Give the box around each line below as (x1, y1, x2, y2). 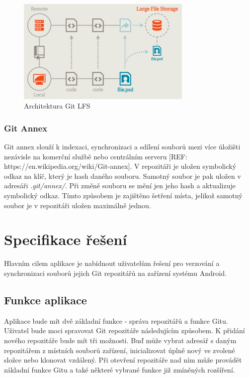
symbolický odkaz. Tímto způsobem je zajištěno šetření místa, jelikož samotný (4, 190, 243, 201)
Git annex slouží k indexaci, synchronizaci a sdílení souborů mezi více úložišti (4, 141, 241, 152)
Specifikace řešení (4, 229, 127, 250)
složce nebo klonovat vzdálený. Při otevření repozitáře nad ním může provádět (4, 355, 242, 365)
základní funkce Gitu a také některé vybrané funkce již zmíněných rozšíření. (4, 364, 235, 375)
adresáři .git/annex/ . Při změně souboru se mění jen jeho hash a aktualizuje (4, 180, 236, 191)
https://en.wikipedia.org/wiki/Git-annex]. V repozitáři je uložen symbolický (4, 161, 237, 171)
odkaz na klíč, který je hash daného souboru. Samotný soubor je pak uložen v (4, 170, 241, 181)
